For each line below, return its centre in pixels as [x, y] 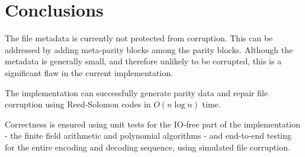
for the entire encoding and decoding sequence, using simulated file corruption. [147, 147]
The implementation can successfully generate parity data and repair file [137, 92]
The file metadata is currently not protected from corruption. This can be [139, 38]
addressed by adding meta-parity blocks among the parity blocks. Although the [149, 49]
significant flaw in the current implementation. [89, 72]
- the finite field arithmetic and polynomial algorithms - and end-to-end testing [148, 135]
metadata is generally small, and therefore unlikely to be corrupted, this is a [143, 61]
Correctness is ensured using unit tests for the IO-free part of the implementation [152, 124]
